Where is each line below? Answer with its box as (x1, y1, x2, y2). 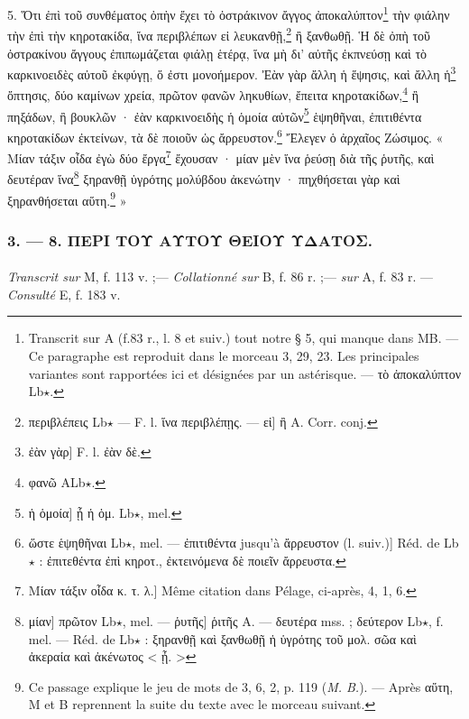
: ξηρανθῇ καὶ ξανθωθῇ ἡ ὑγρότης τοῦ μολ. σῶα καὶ (144, 629, 417, 648)
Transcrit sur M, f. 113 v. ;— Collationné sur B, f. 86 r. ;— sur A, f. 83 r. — (7, 267, 434, 286)
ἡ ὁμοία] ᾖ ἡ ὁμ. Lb (28, 502, 134, 521)
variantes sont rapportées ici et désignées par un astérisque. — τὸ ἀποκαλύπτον (28, 364, 462, 383)
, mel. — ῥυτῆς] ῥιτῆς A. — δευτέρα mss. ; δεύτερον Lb (122, 612, 422, 630)
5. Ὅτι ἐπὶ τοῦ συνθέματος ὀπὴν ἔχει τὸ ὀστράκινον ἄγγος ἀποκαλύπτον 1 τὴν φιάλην (7, 3, 450, 23)
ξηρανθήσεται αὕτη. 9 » (7, 188, 127, 209)
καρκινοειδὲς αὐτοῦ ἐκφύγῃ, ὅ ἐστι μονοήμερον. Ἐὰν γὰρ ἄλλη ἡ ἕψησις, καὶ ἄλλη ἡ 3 (7, 62, 456, 83)
